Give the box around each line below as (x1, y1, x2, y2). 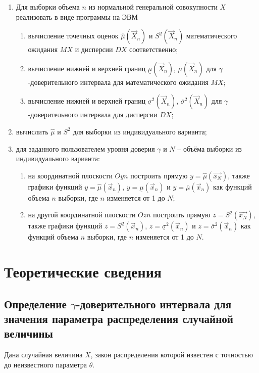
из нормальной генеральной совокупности (88, 2, 218, 12)
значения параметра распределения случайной (4, 311, 233, 327)
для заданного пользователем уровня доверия (16, 143, 155, 154)
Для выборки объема (16, 2, 80, 12)
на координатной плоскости (28, 170, 113, 180)
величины (4, 325, 53, 341)
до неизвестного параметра (4, 359, 87, 369)
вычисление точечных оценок (28, 30, 119, 41)
